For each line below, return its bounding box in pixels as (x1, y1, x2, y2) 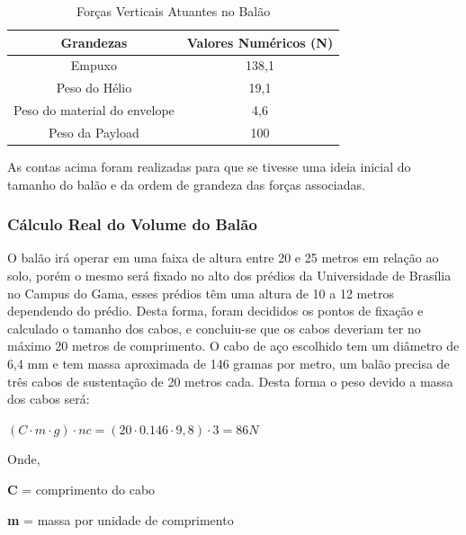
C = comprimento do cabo (7, 480, 156, 498)
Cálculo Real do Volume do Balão (7, 213, 257, 236)
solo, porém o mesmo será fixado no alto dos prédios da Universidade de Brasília (7, 266, 452, 285)
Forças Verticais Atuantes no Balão (76, 2, 271, 20)
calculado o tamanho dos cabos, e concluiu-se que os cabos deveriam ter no (7, 318, 421, 337)
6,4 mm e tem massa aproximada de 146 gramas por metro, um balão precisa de (7, 354, 450, 373)
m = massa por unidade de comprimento (7, 510, 234, 529)
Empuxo (70, 56, 117, 75)
